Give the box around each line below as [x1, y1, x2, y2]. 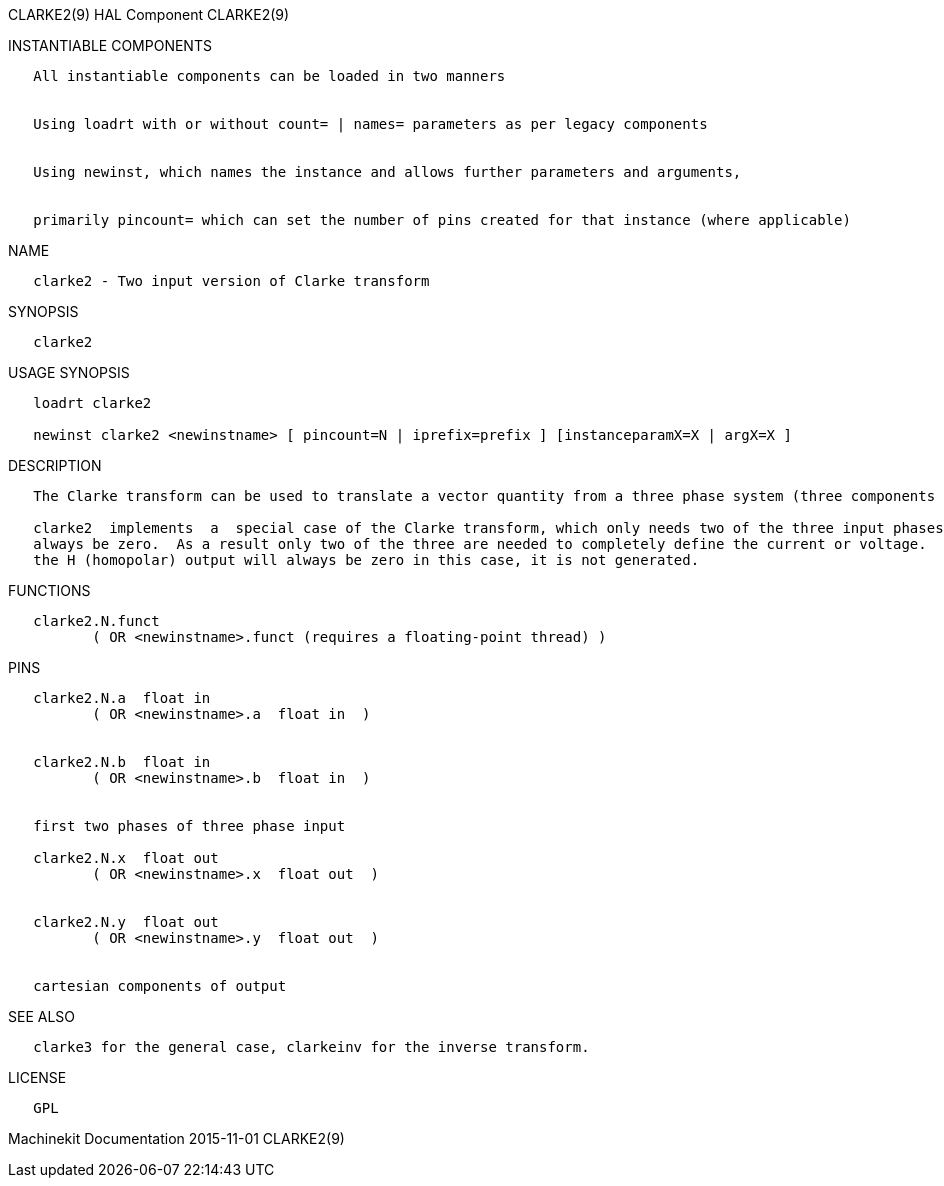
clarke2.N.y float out [33, 914, 219, 930]
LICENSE [8, 1069, 67, 1086]
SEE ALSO [8, 1008, 76, 1025]
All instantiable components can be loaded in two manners [33, 68, 506, 84]
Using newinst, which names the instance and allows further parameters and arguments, [33, 164, 742, 180]
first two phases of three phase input [33, 818, 346, 834]
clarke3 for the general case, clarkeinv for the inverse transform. [33, 1039, 590, 1055]
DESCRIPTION [8, 457, 102, 474]
